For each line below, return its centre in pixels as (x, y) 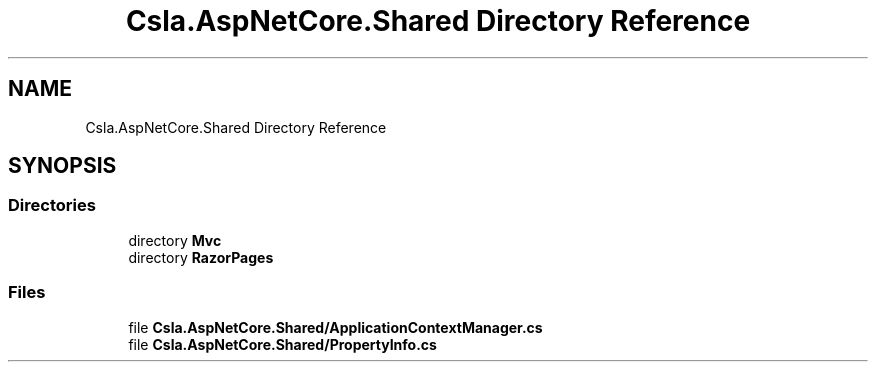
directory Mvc (175, 240)
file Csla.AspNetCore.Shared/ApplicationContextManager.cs (335, 327)
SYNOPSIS (62, 166)
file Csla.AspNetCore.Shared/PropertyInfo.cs (282, 344)
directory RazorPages (201, 257)
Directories (52, 205)
